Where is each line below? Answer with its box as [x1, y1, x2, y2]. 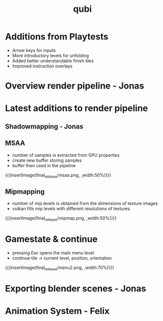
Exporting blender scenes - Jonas [5, 283, 146, 294]
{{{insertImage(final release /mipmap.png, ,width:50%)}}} [5, 215, 117, 222]
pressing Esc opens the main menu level [12, 250, 94, 256]
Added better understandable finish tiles [12, 58, 94, 63]
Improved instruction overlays [12, 63, 73, 69]
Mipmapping [5, 187, 45, 196]
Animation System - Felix [5, 306, 109, 317]
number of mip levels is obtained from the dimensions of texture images [12, 201, 158, 206]
